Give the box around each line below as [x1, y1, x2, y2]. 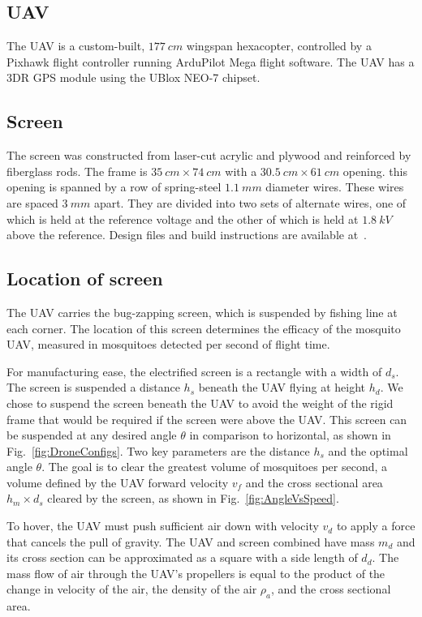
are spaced [6, 194, 58, 211]
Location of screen [6, 266, 163, 291]
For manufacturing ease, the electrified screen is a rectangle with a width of [6, 362, 382, 379]
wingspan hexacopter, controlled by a [186, 37, 372, 54]
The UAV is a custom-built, [6, 37, 145, 54]
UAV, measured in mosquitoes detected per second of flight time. [6, 336, 330, 353]
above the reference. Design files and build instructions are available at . [6, 226, 368, 243]
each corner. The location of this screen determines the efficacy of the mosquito [6, 319, 401, 336]
